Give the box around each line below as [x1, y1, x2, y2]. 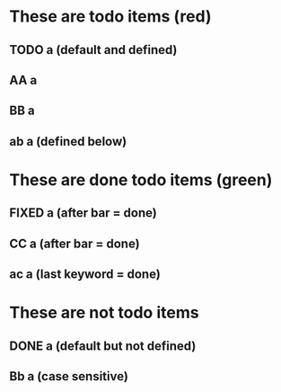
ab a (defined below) [9, 133, 127, 149]
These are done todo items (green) [9, 169, 273, 190]
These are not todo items [9, 303, 199, 323]
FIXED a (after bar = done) [9, 205, 157, 221]
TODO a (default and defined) [9, 42, 178, 58]
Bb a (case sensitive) [9, 369, 128, 384]
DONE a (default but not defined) [9, 338, 197, 353]
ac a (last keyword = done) [9, 267, 162, 282]
